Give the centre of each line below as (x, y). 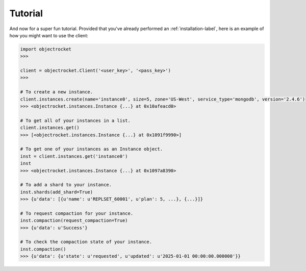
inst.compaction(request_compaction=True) (74, 220)
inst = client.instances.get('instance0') (74, 156)
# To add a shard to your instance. (66, 185)
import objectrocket (46, 49)
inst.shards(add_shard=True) (57, 192)
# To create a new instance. (57, 92)
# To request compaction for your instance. (77, 213)
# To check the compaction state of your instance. (86, 242)
